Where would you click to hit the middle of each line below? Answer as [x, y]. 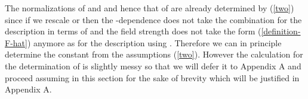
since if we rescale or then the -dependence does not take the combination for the [153, 19]
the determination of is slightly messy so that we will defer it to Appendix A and [153, 66]
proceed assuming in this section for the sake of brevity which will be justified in [152, 77]
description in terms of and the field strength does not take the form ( [133, 31]
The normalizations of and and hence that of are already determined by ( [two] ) [150, 8]
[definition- [281, 31]
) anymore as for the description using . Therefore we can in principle [154, 42]
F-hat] [16, 42]
